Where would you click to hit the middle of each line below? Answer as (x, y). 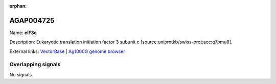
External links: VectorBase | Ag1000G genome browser (67, 51)
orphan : (18, 6)
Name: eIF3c (23, 33)
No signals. (21, 74)
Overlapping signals (35, 65)
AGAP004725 (32, 20)
